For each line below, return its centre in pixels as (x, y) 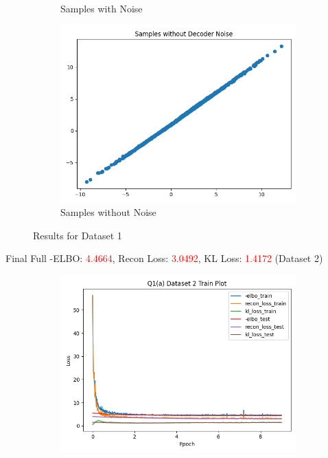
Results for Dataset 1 (78, 235)
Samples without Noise (108, 212)
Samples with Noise (102, 8)
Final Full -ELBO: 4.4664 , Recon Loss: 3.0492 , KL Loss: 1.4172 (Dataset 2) (164, 258)
